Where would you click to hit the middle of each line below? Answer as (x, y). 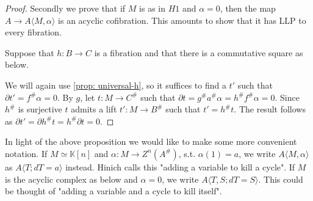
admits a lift (94, 109)
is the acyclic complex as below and (71, 179)
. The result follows (270, 109)
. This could (281, 179)
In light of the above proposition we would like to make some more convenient (151, 141)
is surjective (40, 109)
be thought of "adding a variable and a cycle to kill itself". (113, 191)
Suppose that (30, 52)
